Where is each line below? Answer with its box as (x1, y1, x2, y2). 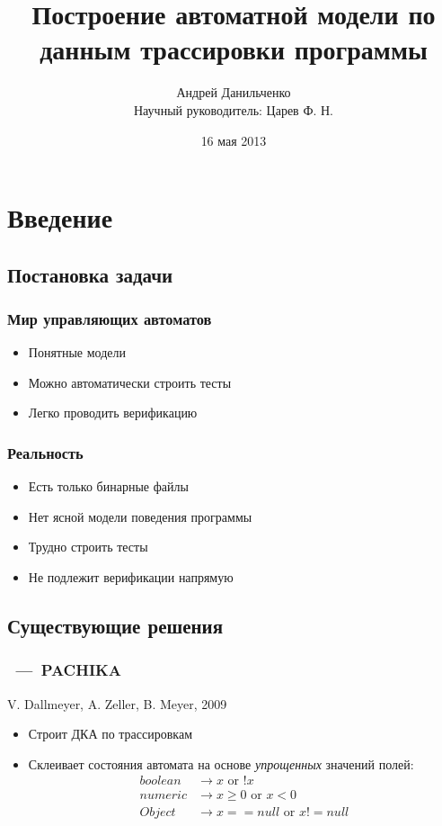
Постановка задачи (7, 260, 173, 288)
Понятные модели (28, 343, 127, 362)
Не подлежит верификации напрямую (28, 568, 234, 587)
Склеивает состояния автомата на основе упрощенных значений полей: (28, 754, 414, 773)
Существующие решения (7, 612, 224, 640)
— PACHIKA (15, 659, 122, 681)
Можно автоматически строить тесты (28, 373, 232, 391)
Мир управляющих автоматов (7, 307, 212, 329)
